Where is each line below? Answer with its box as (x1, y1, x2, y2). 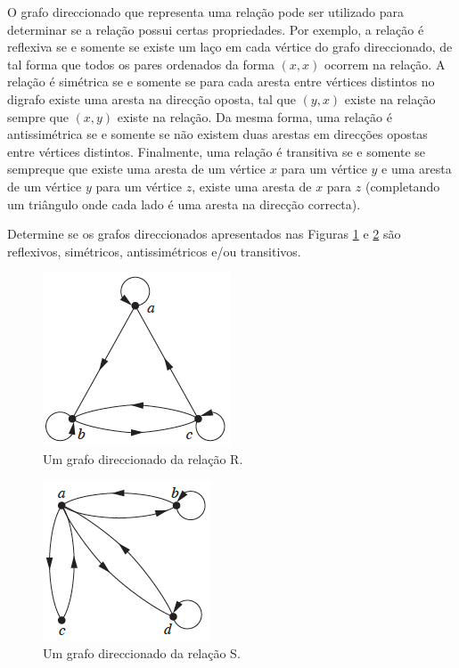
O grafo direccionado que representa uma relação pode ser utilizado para (7, 3, 404, 20)
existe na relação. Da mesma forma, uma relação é (117, 107, 392, 126)
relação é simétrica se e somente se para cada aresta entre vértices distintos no (7, 72, 435, 91)
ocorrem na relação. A (324, 54, 446, 73)
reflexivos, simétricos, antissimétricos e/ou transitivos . (7, 241, 301, 260)
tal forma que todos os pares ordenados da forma (7, 54, 275, 73)
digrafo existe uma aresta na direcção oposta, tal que (7, 89, 296, 108)
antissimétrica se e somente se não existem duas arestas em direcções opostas (7, 125, 428, 143)
